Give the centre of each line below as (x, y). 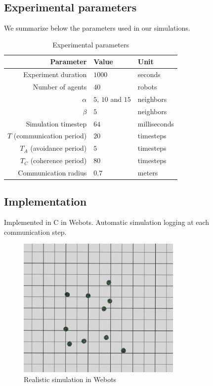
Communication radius (52, 172)
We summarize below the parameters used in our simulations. (97, 28)
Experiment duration (55, 74)
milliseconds (156, 123)
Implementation (45, 201)
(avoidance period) (59, 148)
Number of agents (60, 87)
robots (147, 87)
